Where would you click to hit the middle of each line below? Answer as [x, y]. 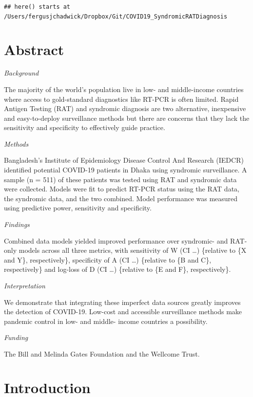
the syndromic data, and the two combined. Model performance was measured [121, 198]
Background [21, 73]
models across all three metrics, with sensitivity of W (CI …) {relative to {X [133, 250]
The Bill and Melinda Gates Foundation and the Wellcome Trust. [102, 353]
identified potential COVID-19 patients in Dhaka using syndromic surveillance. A [126, 170]
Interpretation [25, 285]
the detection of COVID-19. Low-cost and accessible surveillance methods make [123, 312]
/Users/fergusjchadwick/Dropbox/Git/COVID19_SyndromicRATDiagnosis [116, 16]
